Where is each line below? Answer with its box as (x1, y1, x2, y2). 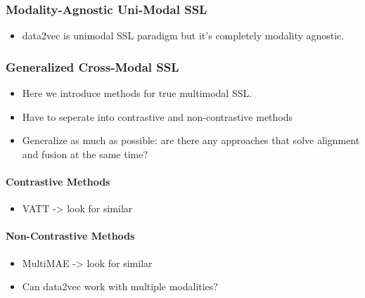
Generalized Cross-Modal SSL (6, 58, 179, 75)
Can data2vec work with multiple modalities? (22, 279, 218, 294)
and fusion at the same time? (22, 146, 148, 161)
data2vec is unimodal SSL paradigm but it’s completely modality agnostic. (22, 28, 345, 43)
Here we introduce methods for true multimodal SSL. (22, 86, 252, 101)
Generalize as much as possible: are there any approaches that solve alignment (22, 133, 360, 148)
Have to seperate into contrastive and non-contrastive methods (22, 109, 293, 124)
